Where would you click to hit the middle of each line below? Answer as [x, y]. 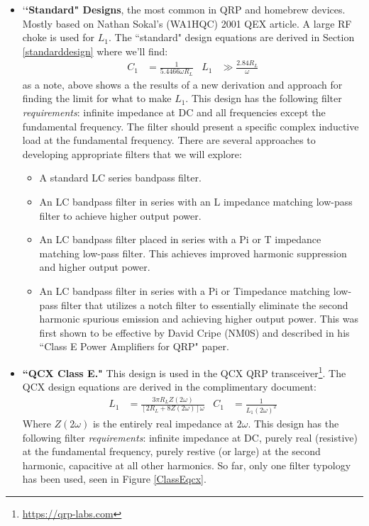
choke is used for [59, 37]
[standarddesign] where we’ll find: [95, 51]
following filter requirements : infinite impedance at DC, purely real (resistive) [190, 437]
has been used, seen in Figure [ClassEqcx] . [114, 479]
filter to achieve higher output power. [120, 215]
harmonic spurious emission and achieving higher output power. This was [199, 319]
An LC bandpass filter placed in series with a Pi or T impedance [180, 239]
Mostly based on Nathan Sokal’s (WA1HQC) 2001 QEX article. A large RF [187, 23]
